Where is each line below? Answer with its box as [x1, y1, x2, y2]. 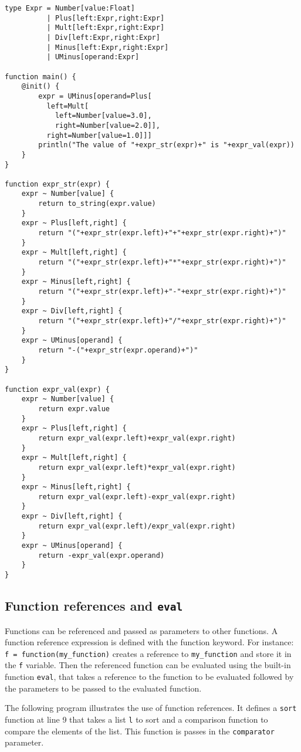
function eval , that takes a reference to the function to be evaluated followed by [5, 670, 294, 682]
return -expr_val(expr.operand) [38, 551, 165, 560]
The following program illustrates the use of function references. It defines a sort [5, 702, 297, 714]
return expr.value [38, 404, 110, 413]
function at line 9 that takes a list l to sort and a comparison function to [5, 713, 268, 725]
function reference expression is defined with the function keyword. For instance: [5, 636, 294, 648]
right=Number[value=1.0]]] [46, 131, 152, 140]
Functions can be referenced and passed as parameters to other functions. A [5, 624, 278, 636]
